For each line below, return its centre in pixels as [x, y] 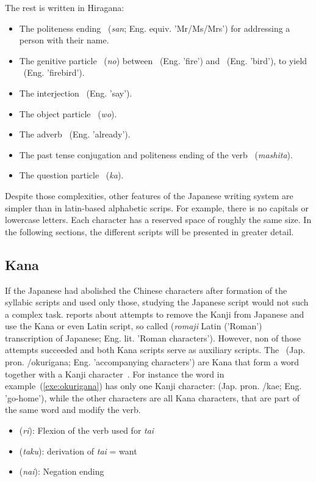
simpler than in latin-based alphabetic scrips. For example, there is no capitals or [157, 207]
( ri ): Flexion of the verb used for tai [87, 430]
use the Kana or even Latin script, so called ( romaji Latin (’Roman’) [134, 326]
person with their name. [64, 40]
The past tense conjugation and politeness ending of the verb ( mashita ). [156, 154]
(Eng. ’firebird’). [54, 72]
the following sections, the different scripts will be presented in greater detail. [149, 231]
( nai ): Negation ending [62, 471]
